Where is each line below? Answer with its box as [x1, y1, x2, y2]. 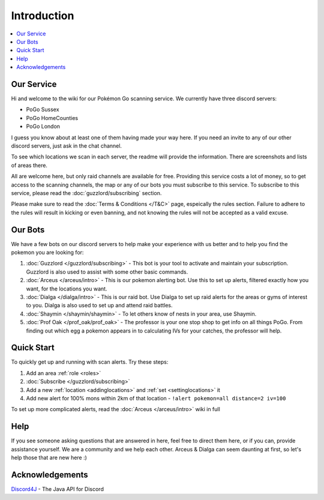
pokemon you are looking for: [11, 249, 84, 256]
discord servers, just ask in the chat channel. [11, 142, 122, 149]
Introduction [11, 9, 74, 22]
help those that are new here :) [11, 454, 87, 462]
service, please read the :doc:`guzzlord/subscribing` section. [11, 189, 162, 196]
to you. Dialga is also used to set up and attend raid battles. [26, 302, 173, 309]
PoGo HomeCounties [26, 114, 78, 121]
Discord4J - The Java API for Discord [11, 485, 104, 492]
